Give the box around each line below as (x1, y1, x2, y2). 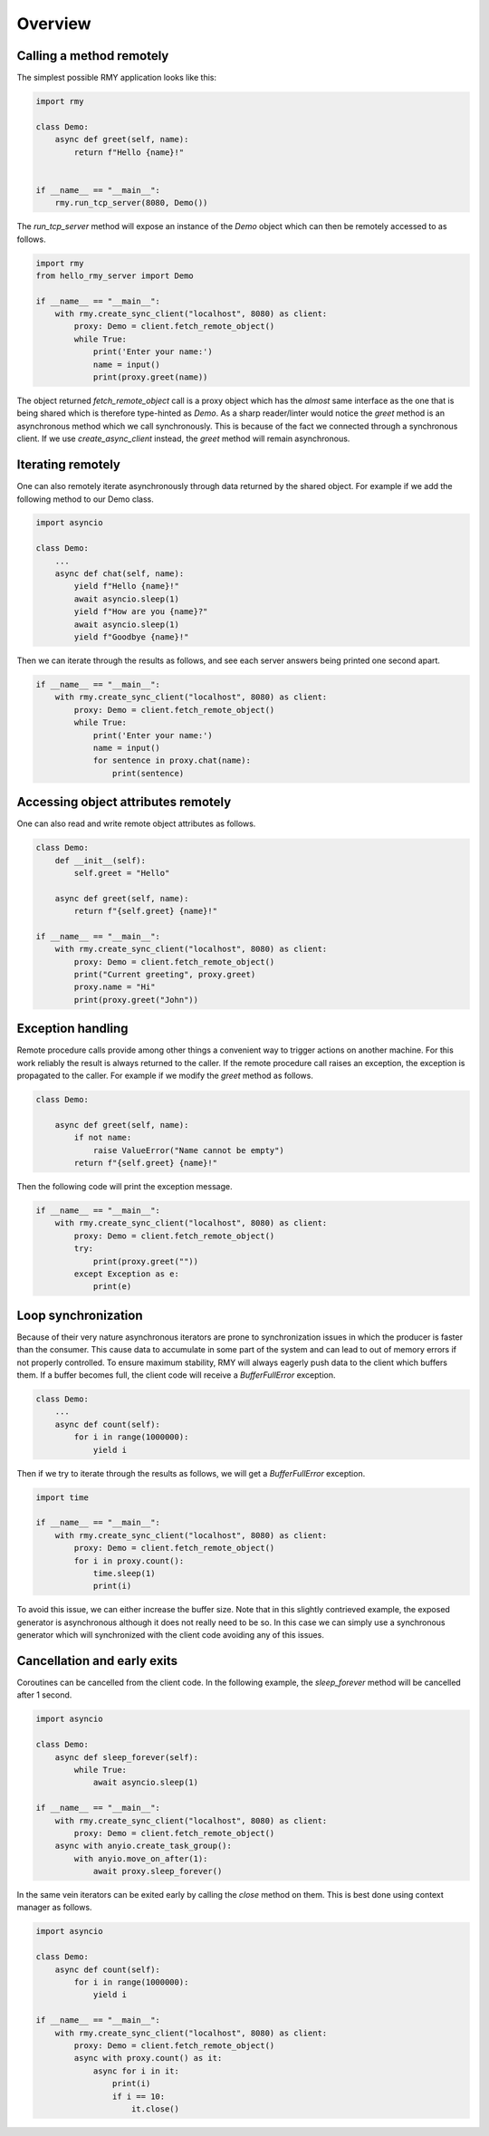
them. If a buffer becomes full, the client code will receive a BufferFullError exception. (16, 1370, 336, 1381)
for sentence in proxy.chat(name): (92, 755, 251, 765)
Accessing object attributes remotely (16, 794, 232, 810)
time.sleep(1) (92, 1568, 156, 1578)
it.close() (131, 2103, 180, 2114)
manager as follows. (16, 1902, 92, 1913)
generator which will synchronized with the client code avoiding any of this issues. (16, 1630, 325, 1640)
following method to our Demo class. (16, 494, 154, 505)
